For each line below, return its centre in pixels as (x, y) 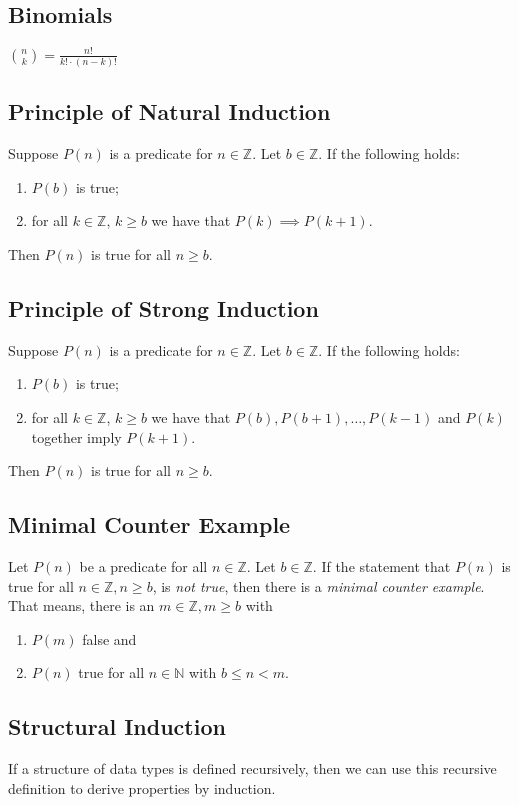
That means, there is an (81, 605)
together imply (76, 436)
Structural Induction (117, 726)
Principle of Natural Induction (169, 111)
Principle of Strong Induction (163, 308)
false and (109, 638)
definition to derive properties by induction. (142, 787)
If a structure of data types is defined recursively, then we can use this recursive (252, 768)
